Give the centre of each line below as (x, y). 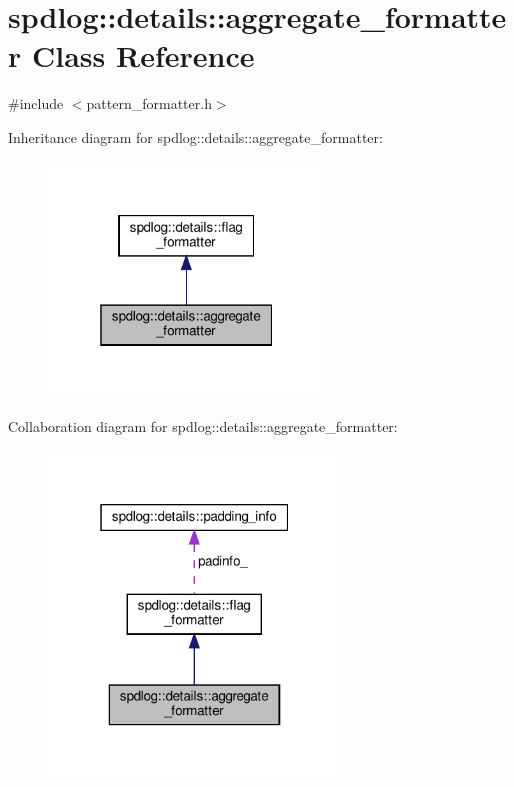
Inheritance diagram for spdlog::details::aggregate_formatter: (195, 136)
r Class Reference (131, 55)
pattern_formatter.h (149, 103)
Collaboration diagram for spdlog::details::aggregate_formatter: (203, 426)
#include (36, 103)
